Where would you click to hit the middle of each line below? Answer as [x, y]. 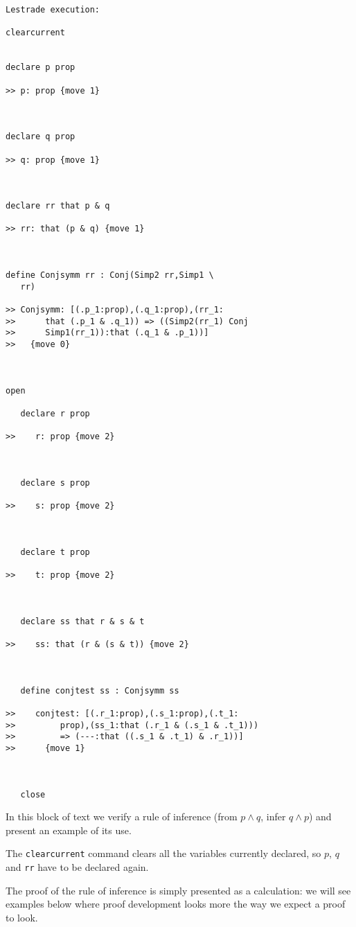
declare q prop [41, 137]
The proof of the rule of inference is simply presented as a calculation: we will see [178, 890]
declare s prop [55, 483]
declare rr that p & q [58, 206]
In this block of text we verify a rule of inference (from [122, 816]
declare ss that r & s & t [82, 621]
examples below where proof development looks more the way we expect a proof [176, 904]
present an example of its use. [69, 830]
